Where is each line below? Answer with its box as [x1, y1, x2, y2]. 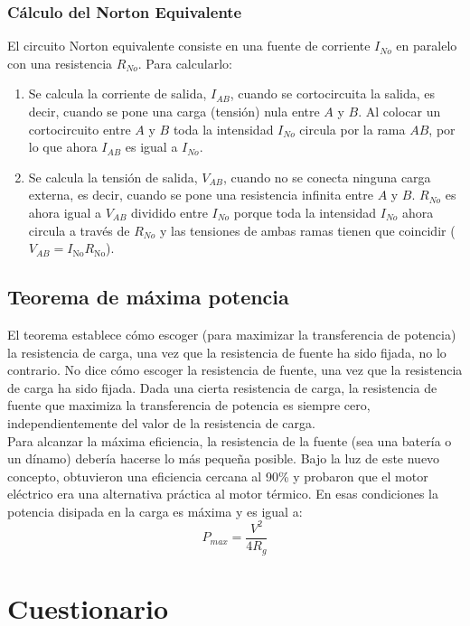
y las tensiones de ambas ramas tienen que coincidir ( [159, 220, 456, 239]
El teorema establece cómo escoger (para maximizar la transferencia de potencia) [7, 324, 456, 343]
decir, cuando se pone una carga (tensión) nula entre [28, 102, 320, 120]
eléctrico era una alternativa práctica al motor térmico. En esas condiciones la [7, 484, 439, 503]
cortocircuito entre [28, 119, 131, 138]
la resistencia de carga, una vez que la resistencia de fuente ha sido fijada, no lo [7, 342, 446, 361]
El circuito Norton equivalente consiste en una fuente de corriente [7, 36, 371, 55]
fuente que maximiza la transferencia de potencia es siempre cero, [7, 396, 371, 415]
